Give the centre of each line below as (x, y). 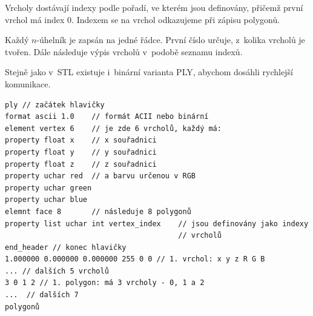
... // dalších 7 (42, 295)
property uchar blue (46, 200)
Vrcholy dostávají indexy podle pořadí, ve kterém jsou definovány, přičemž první (154, 7)
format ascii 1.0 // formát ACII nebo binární (107, 117)
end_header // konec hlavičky (66, 247)
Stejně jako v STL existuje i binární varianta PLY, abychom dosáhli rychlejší (149, 72)
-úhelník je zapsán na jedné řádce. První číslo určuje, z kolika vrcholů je (171, 40)
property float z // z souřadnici (81, 164)
